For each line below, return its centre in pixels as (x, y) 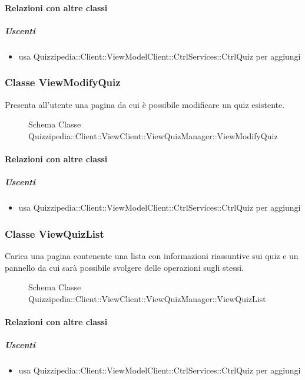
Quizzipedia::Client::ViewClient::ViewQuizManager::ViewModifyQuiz (153, 135)
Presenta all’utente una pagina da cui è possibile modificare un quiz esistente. (145, 104)
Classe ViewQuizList (54, 233)
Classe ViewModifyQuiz (63, 82)
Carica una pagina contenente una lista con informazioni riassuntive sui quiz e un (152, 255)
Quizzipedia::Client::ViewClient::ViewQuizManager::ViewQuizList (147, 298)
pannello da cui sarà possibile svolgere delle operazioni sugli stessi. (124, 267)
